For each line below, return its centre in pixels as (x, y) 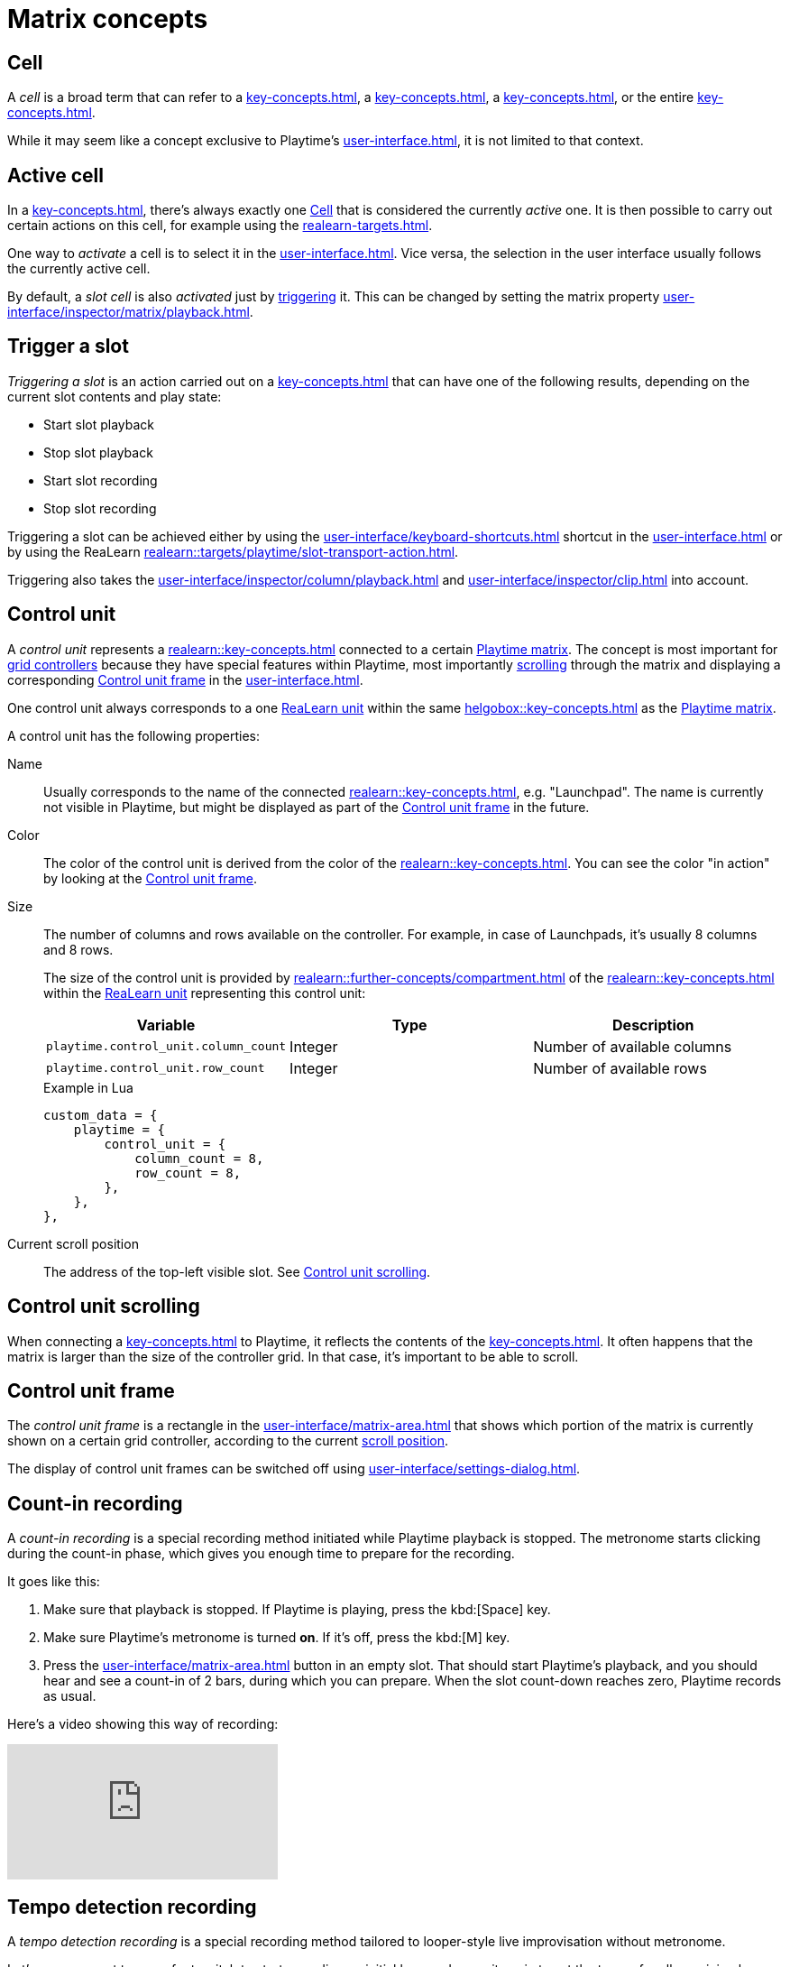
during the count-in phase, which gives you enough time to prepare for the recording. (261, 1554)
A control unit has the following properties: (133, 735)
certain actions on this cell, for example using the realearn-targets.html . (220, 226)
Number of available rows (620, 1068)
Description (653, 1025)
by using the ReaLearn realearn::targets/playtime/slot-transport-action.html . (233, 551)
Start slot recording (101, 480)
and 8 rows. (78, 949)
